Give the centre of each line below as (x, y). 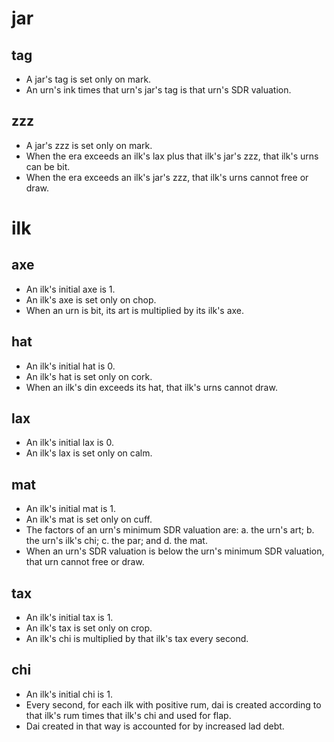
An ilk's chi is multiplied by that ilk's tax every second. (137, 639)
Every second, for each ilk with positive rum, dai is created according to (173, 704)
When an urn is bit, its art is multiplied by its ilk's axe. (135, 310)
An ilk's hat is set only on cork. (89, 376)
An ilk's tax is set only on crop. (89, 628)
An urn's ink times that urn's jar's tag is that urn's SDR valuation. (158, 90)
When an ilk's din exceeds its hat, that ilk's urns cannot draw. (151, 387)
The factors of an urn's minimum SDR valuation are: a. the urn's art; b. (170, 530)
